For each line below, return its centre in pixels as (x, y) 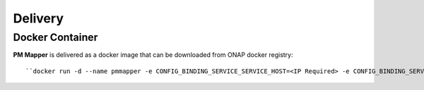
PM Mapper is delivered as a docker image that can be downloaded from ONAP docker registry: (153, 55)
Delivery (38, 18)
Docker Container (55, 37)
